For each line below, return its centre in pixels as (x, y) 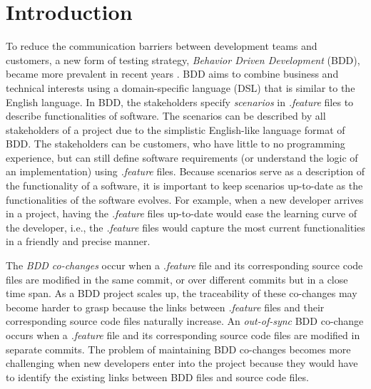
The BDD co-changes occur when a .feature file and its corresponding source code (184, 265)
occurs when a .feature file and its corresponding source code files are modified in (183, 335)
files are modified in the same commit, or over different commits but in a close (177, 279)
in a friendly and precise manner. (78, 241)
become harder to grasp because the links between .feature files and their (165, 307)
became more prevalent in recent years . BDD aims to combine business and (172, 74)
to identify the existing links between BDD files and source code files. (157, 377)
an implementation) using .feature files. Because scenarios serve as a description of (185, 171)
